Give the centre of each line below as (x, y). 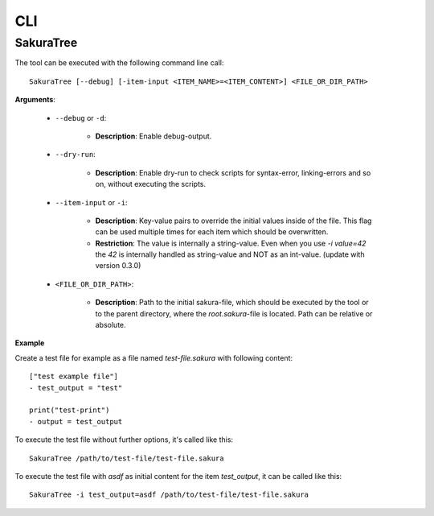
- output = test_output (76, 421)
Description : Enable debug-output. (154, 136)
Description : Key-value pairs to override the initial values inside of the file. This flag (233, 221)
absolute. (111, 325)
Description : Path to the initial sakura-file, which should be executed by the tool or (232, 303)
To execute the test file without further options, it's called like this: (124, 440)
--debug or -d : (81, 118)
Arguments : (35, 100)
